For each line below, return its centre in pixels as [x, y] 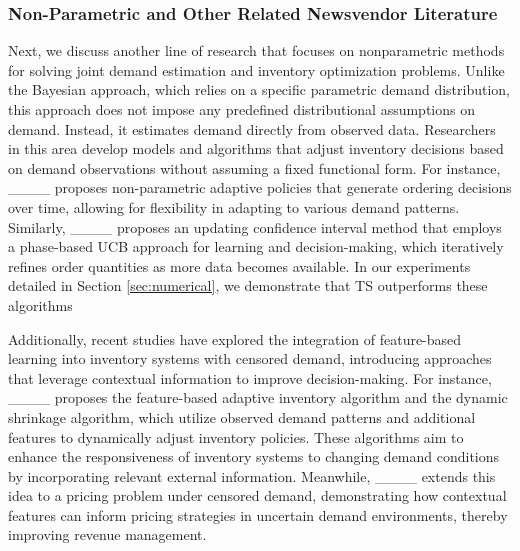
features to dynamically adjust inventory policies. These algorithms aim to [236, 436]
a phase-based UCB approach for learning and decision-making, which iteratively [256, 246]
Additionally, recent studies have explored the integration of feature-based [235, 338]
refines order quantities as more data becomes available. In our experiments [239, 265]
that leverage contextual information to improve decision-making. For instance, [250, 377]
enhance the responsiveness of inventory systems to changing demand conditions [254, 456]
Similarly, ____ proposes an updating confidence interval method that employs [255, 226]
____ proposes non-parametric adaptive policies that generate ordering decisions [260, 187]
